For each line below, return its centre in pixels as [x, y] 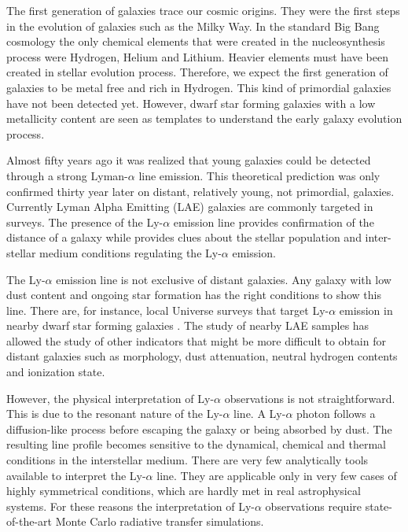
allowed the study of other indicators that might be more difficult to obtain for [196, 340]
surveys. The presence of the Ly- [85, 222]
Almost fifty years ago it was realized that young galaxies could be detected [189, 160]
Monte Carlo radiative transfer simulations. [160, 521]
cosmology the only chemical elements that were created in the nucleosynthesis [196, 41]
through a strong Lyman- [67, 175]
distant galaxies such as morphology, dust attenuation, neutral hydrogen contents [202, 356]
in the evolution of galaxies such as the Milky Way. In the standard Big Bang [193, 26]
